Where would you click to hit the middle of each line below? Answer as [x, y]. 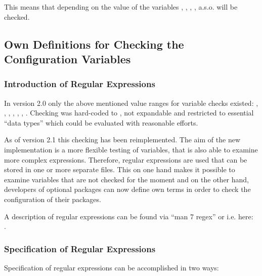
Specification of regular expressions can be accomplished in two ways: [112, 267]
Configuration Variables [68, 58]
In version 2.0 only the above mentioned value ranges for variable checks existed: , [131, 103]
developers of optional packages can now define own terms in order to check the [127, 189]
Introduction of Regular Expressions [80, 84]
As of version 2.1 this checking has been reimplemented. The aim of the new [122, 140]
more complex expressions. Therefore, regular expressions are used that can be [126, 159]
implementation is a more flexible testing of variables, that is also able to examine [131, 149]
